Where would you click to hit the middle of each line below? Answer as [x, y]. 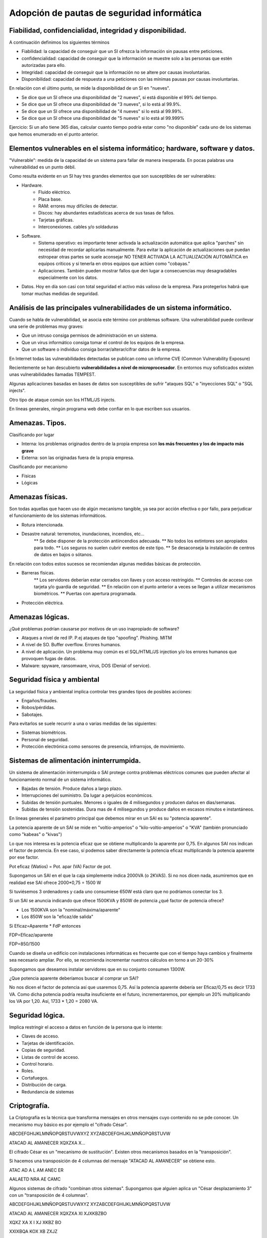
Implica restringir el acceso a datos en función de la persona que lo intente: [86, 1027]
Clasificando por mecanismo [38, 467]
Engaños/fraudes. [40, 700]
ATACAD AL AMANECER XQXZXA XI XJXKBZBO [58, 1213]
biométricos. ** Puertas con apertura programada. [85, 594]
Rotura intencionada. [43, 524]
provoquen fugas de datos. [49, 659]
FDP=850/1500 [25, 944]
